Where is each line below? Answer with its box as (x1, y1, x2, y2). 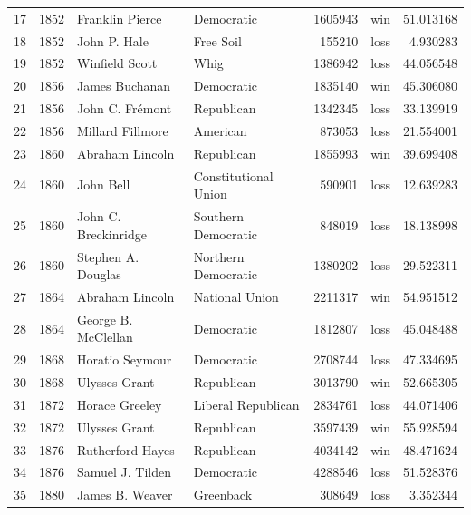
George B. (77, 309, 133, 328)
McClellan (77, 327, 133, 346)
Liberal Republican (193, 394, 300, 413)
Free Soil (193, 31, 242, 50)
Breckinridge (77, 224, 147, 243)
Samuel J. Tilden (77, 462, 172, 481)
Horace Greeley (77, 394, 162, 413)
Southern (193, 207, 245, 226)
